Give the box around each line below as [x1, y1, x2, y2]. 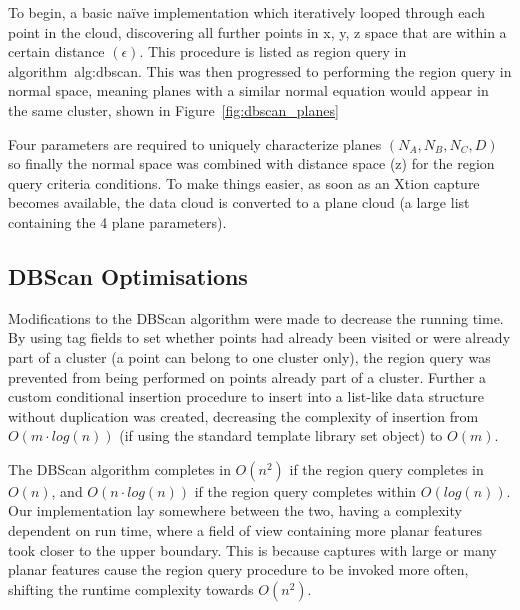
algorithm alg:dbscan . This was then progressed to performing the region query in [8, 60, 512, 81]
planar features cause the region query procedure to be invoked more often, [8, 559, 469, 580]
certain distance [8, 41, 105, 62]
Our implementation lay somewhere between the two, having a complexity [8, 500, 462, 521]
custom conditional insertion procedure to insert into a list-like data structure [8, 386, 484, 407]
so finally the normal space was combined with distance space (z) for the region [8, 153, 495, 174]
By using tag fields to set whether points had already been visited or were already [8, 327, 511, 348]
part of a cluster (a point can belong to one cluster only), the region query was [8, 346, 491, 367]
